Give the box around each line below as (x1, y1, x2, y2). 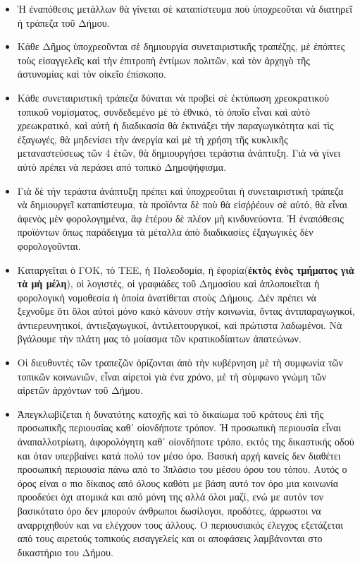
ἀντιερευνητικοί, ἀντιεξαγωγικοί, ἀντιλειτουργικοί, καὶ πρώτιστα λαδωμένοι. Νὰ (17, 317, 342, 332)
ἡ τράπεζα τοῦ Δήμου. (17, 15, 110, 30)
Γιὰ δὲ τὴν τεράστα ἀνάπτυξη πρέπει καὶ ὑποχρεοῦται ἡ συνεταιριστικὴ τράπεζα (17, 183, 344, 198)
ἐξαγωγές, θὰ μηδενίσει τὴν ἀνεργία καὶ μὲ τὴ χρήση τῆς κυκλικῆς (17, 131, 288, 146)
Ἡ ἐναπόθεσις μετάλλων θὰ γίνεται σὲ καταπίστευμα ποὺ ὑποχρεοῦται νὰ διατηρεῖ (17, 1, 352, 16)
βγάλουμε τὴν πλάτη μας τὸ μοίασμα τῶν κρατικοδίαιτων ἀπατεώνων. (17, 331, 302, 346)
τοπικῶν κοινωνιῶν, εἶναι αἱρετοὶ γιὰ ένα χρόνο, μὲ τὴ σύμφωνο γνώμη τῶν (17, 368, 327, 383)
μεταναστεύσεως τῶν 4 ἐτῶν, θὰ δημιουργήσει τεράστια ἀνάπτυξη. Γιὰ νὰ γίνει (17, 145, 341, 160)
